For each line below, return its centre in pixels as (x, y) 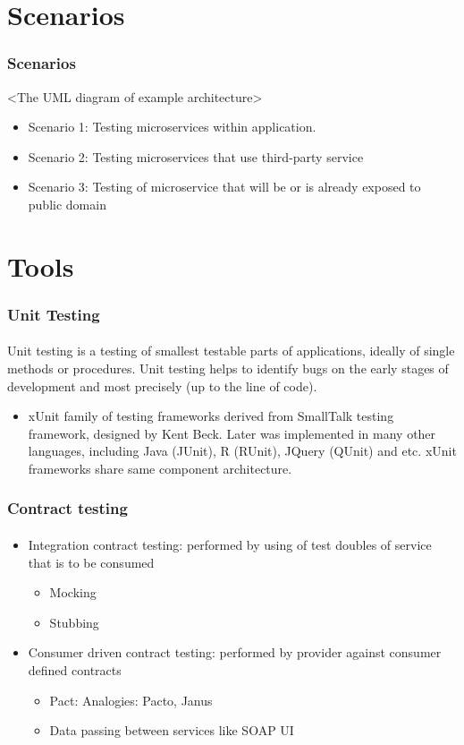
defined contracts (75, 669)
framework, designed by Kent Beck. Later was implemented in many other (232, 433)
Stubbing (74, 622)
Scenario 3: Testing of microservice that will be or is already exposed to (224, 187)
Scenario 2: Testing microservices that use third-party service (196, 156)
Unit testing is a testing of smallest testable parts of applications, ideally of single (231, 351)
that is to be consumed (91, 562)
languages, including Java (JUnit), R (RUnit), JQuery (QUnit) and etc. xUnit (242, 451)
